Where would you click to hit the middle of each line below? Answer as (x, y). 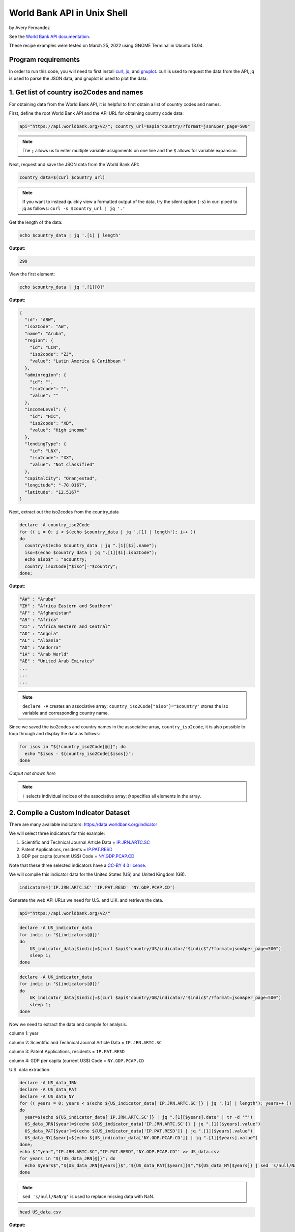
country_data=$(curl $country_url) (62, 177)
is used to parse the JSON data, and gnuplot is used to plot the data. (78, 78)
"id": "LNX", (45, 451)
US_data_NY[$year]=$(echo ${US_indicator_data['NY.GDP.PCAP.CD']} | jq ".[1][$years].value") (141, 1138)
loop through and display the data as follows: (55, 734)
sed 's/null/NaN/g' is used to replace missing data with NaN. (88, 1197)
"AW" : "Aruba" (38, 599)
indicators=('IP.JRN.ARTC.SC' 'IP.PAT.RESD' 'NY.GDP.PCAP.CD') (97, 887)
